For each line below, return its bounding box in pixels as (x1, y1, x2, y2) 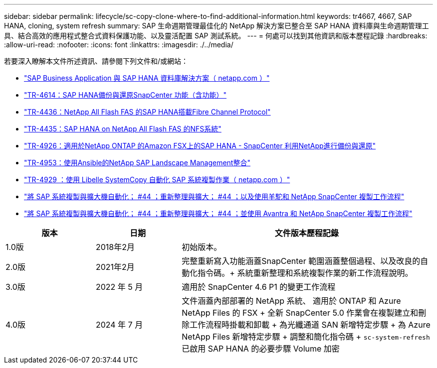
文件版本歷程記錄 (274, 228, 339, 238)
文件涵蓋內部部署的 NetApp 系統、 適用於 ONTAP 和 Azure (182, 296, 401, 306)
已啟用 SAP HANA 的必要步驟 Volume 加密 (182, 344, 340, 354)
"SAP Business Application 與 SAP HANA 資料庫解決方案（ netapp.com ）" (24, 74, 270, 82)
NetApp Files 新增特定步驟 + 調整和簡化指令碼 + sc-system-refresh (182, 332, 430, 342)
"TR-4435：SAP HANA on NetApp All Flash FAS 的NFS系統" (24, 124, 221, 133)
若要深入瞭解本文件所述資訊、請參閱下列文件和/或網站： (4, 57, 189, 65)
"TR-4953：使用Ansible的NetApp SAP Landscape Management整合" (24, 158, 250, 167)
